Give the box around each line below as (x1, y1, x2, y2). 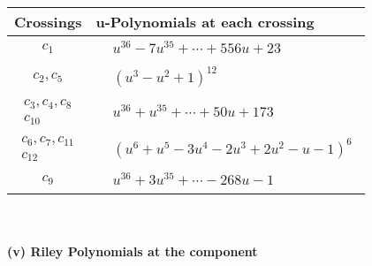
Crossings (14, 11, 82, 32)
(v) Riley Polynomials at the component (7, 241, 258, 260)
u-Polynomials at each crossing (95, 11, 315, 32)
